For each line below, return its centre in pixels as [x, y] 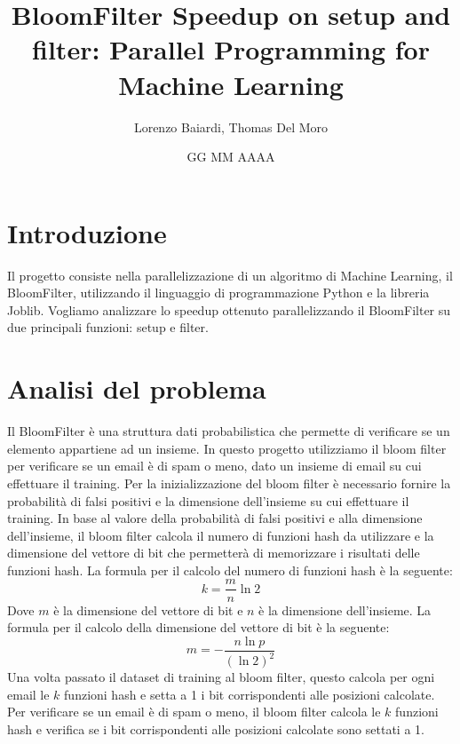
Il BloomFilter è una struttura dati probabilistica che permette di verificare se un [229, 431]
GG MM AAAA [231, 157]
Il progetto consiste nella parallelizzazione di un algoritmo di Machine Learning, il [230, 275]
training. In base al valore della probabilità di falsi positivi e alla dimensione [215, 518]
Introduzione [87, 232]
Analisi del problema [137, 388]
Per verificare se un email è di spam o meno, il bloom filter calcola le [194, 712]
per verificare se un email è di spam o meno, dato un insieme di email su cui [214, 466]
